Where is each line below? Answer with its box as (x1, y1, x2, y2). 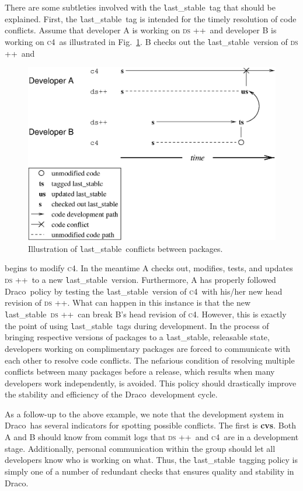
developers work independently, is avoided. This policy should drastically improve (5, 376, 297, 389)
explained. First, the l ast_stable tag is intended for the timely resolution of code (5, 12, 297, 25)
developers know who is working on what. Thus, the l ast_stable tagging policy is (5, 454, 298, 466)
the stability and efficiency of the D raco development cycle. (5, 388, 218, 400)
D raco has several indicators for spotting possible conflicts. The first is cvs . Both (5, 419, 296, 431)
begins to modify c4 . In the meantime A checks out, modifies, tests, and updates (5, 262, 293, 274)
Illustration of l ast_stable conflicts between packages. (28, 242, 223, 254)
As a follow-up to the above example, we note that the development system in (5, 407, 284, 420)
